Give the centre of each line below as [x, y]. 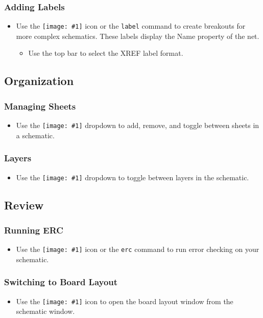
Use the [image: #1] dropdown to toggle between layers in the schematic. [133, 177]
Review [24, 205]
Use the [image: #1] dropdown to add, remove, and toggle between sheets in [138, 125]
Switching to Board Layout [61, 282]
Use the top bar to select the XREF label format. [106, 53]
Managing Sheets [40, 106]
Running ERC [34, 230]
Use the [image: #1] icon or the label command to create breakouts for [131, 26]
